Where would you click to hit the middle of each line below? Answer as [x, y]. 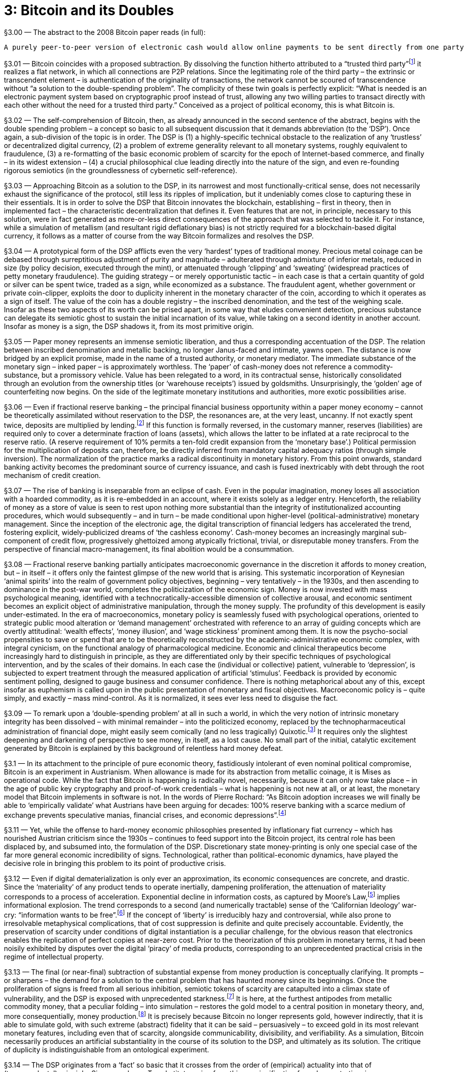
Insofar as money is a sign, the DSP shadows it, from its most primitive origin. [129, 327]
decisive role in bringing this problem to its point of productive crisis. [115, 864]
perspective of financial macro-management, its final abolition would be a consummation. [149, 549]
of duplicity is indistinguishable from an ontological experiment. [107, 1050]
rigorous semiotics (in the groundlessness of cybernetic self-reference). [121, 171]
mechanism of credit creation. [52, 476]
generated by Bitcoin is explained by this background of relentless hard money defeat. [144, 748]
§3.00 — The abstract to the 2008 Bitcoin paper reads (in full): [105, 32]
